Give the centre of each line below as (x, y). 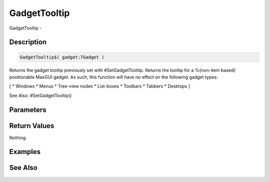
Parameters (28, 110)
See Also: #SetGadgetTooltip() (40, 95)
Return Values (32, 126)
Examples (25, 152)
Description (28, 42)
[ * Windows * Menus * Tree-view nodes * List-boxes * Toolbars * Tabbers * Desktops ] (99, 86)
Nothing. (18, 137)
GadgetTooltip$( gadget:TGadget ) (62, 57)
